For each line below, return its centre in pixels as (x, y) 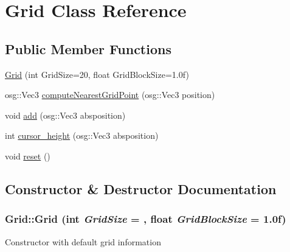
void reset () (28, 156)
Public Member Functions (88, 48)
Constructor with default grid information (83, 241)
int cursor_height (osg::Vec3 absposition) (82, 135)
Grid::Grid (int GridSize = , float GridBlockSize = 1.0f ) (146, 219)
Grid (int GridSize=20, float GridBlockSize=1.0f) (97, 74)
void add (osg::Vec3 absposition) (65, 115)
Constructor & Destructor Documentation (141, 188)
